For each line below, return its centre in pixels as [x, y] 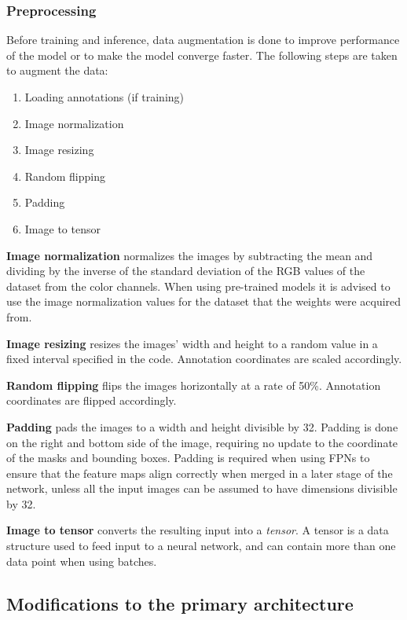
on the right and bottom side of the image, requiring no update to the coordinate [202, 442]
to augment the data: [57, 70]
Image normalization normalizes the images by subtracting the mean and [190, 255]
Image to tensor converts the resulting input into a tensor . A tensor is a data [198, 530]
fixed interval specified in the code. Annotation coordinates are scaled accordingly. [204, 359]
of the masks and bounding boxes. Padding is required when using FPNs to [188, 458]
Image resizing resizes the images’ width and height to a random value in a [192, 343]
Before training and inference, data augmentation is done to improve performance [203, 40]
